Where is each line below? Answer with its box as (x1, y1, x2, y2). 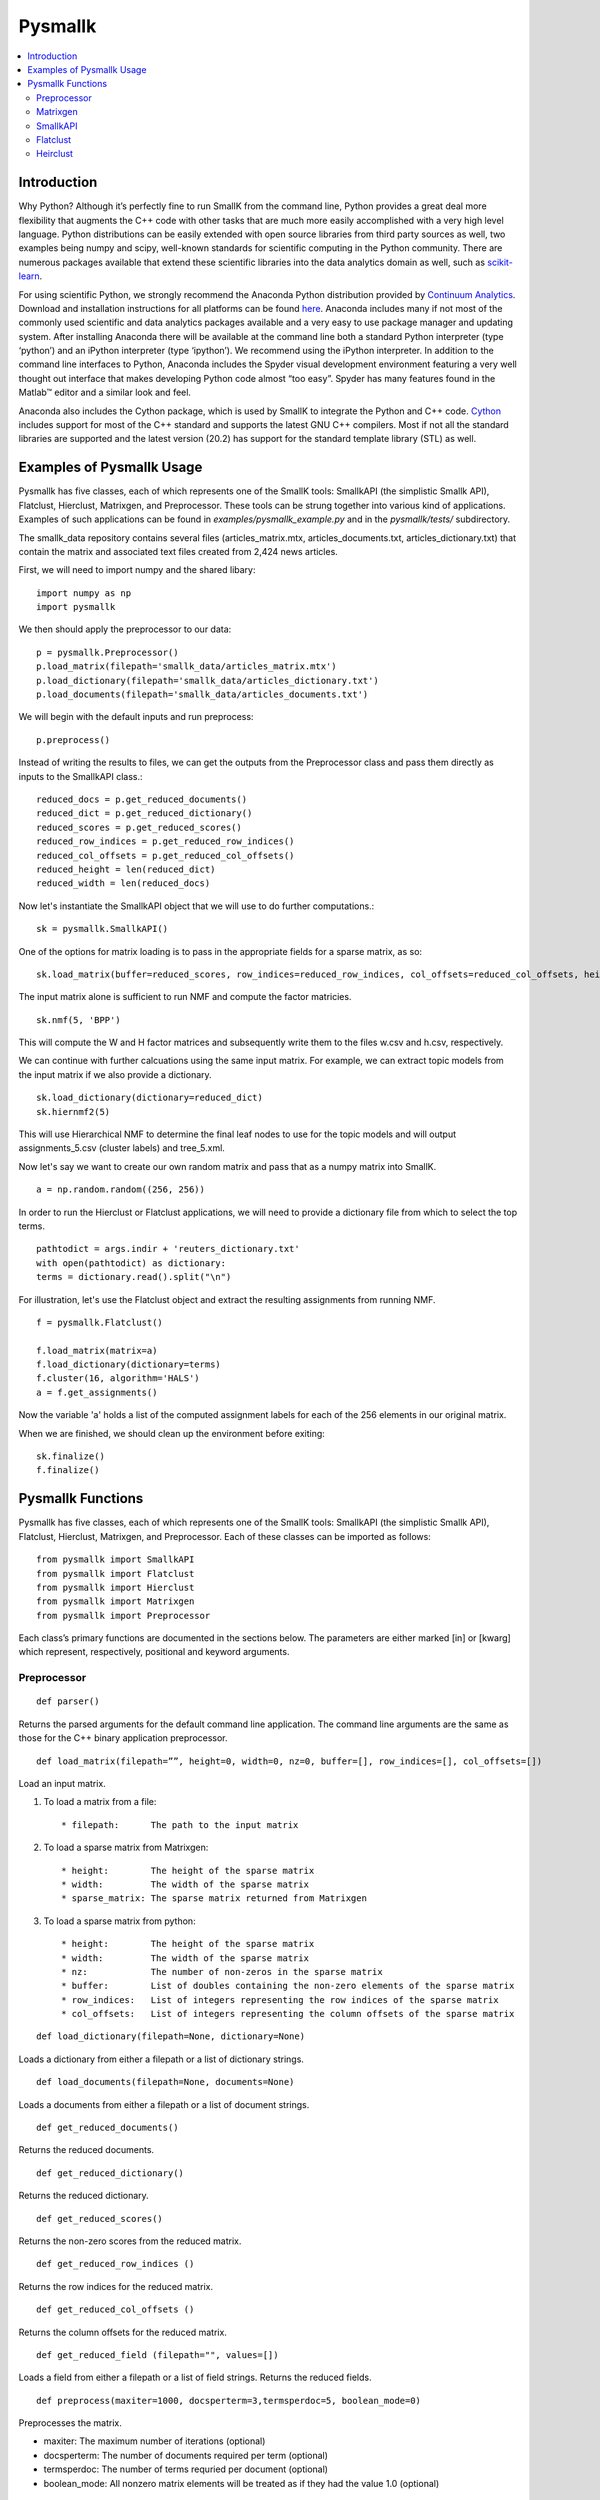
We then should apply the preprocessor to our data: (18, 623, 232, 635)
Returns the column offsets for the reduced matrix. (18, 2326, 227, 2338)
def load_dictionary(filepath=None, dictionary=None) (36, 2031, 305, 2042)
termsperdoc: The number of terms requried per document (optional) (43, 2463, 329, 2475)
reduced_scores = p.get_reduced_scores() (36, 821, 242, 833)
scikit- (486, 256, 514, 268)
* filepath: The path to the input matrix (61, 1819, 299, 1830)
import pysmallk (36, 601, 116, 613)
